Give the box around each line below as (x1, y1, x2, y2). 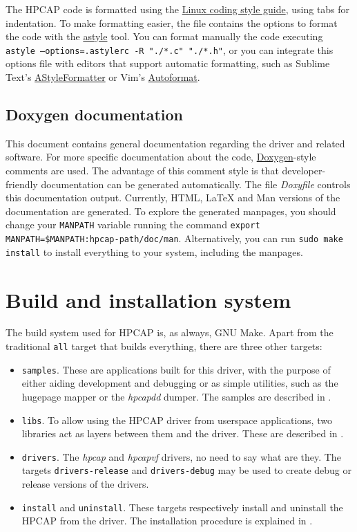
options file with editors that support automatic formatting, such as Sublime (6, 56, 330, 71)
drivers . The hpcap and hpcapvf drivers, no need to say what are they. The (21, 449, 341, 464)
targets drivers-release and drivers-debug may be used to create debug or (21, 463, 352, 477)
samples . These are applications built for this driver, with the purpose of (21, 362, 331, 376)
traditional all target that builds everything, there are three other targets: (6, 339, 322, 354)
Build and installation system (6, 285, 291, 313)
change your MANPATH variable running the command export (6, 217, 260, 232)
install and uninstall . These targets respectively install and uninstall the (21, 499, 343, 514)
